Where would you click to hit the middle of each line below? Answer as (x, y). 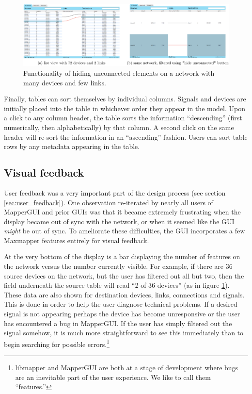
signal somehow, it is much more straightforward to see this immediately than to (124, 333)
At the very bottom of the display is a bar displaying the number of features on (122, 256)
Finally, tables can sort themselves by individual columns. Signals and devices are (125, 99)
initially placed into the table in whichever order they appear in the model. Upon (125, 108)
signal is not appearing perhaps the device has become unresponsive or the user (122, 314)
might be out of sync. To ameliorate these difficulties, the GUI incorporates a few (125, 231)
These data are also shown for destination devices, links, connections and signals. (124, 294)
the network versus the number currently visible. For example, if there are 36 (118, 266)
